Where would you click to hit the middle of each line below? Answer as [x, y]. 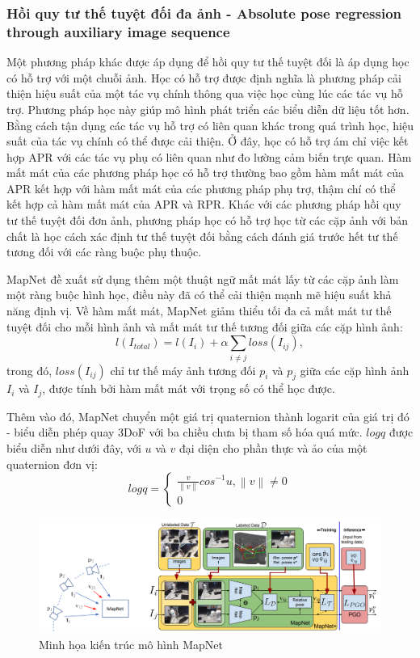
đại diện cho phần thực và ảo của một [273, 448]
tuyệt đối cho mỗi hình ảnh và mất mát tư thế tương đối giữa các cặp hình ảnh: [205, 326]
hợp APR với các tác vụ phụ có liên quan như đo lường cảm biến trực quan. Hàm [209, 156]
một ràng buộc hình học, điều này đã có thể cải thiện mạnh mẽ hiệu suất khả [199, 295]
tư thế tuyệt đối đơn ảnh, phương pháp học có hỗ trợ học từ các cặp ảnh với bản [208, 220]
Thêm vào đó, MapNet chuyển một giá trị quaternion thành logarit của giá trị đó [208, 416]
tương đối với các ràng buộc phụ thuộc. [104, 252]
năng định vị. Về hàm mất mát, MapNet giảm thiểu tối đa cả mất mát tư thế [199, 311]
